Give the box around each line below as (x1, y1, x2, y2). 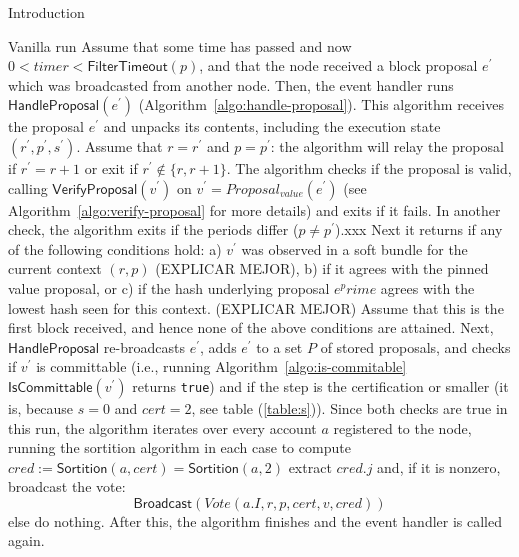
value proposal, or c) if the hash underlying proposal (8, 277, 330, 298)
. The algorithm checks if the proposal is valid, (226, 157, 512, 178)
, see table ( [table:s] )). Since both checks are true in (191, 397, 508, 418)
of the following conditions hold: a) (8, 238, 222, 259)
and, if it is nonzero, (377, 456, 501, 477)
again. (8, 530, 45, 551)
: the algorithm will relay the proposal (270, 135, 504, 156)
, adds (200, 336, 237, 357)
